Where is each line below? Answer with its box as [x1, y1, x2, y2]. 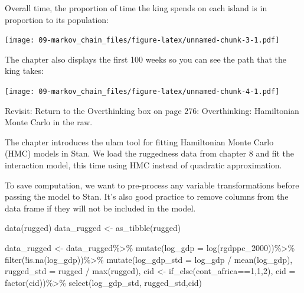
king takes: [5, 64, 44, 77]
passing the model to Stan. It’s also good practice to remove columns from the [5, 190, 289, 203]
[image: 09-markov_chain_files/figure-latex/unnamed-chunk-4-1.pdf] [5, 87, 280, 96]
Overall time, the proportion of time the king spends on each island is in [5, 2, 267, 14]
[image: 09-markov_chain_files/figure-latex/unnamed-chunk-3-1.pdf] [5, 36, 280, 45]
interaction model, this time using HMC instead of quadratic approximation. [5, 159, 282, 171]
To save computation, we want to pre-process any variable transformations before [5, 178, 299, 191]
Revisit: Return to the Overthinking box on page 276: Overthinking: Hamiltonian [5, 104, 299, 116]
